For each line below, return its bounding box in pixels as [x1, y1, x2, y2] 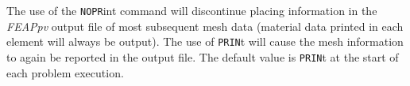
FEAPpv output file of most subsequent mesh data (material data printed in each [6, 17, 404, 34]
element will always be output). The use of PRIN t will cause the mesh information [6, 33, 404, 50]
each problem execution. [6, 64, 124, 80]
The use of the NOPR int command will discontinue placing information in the [6, 2, 377, 18]
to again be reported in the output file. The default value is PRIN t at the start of [6, 48, 399, 65]
